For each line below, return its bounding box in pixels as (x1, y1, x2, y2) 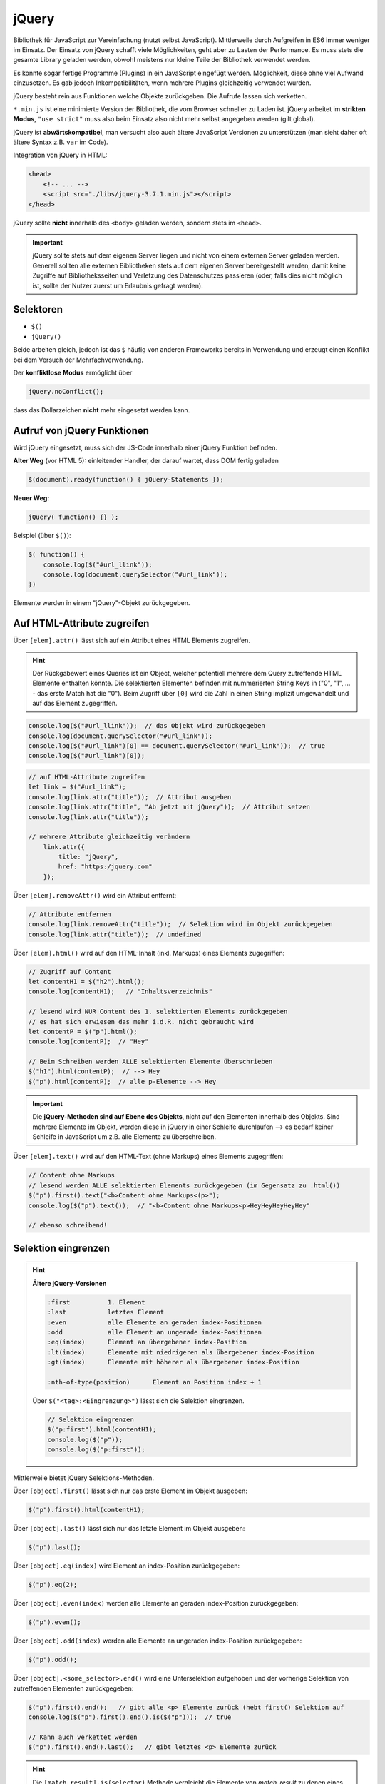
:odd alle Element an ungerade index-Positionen (47, 1328, 262, 1336)
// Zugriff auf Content (28, 968, 112, 975)
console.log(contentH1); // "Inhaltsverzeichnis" (28, 988, 213, 995)
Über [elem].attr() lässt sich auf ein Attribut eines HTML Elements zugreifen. (13, 636, 251, 645)
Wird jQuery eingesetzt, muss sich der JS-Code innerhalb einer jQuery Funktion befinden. (13, 443, 278, 452)
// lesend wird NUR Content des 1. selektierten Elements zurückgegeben (28, 1008, 288, 1016)
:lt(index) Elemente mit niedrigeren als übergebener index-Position (47, 1348, 315, 1356)
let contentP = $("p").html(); (28, 1028, 138, 1035)
